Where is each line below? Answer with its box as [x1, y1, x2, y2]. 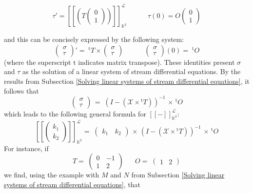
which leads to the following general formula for [4, 108, 146, 118]
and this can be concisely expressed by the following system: [4, 34, 184, 44]
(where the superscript [4, 57, 71, 67]
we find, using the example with [4, 170, 99, 180]
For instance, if [4, 143, 49, 153]
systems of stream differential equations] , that [4, 179, 141, 190]
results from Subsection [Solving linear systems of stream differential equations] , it [4, 76, 250, 86]
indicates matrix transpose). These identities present [78, 57, 235, 67]
